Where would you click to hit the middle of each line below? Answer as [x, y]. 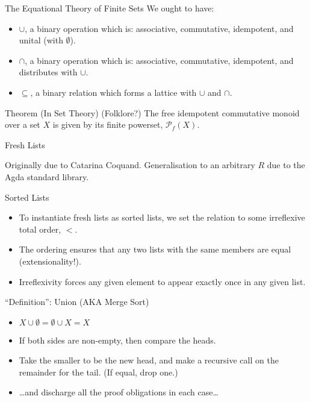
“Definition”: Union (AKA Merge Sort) [77, 302]
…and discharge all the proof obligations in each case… [119, 392]
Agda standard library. [47, 176]
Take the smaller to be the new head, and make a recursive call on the [149, 360]
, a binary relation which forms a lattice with [113, 92]
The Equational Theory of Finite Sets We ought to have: [110, 8]
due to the [286, 165]
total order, [40, 229]
